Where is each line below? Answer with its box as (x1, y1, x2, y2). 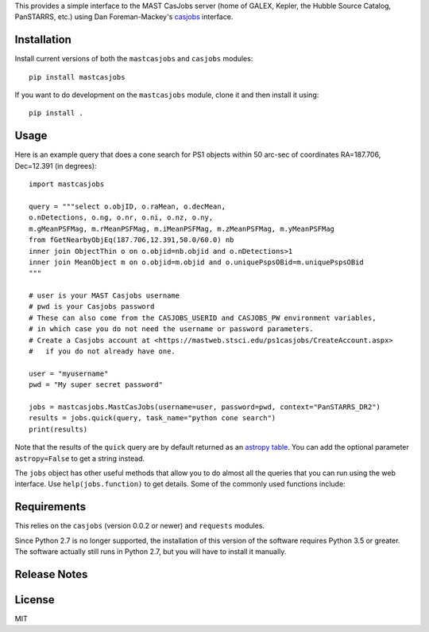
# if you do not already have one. (29, 347, 176, 356)
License (14, 593, 55, 607)
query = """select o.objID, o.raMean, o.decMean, (29, 201, 226, 211)
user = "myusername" (29, 369, 109, 378)
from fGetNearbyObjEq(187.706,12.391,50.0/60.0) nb (29, 236, 234, 244)
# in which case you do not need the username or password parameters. (29, 325, 314, 334)
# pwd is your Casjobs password (29, 302, 155, 311)
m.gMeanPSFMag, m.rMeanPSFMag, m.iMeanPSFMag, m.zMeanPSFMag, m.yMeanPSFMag (29, 224, 335, 233)
